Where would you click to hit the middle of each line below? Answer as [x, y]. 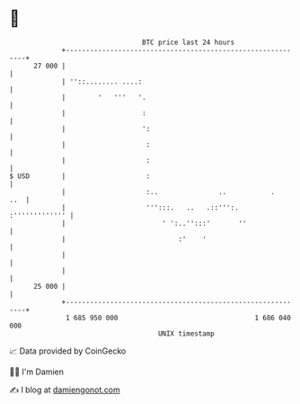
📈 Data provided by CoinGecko [68, 351]
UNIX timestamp [186, 333]
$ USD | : [80, 176]
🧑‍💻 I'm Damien [37, 372]
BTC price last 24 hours [189, 42]
